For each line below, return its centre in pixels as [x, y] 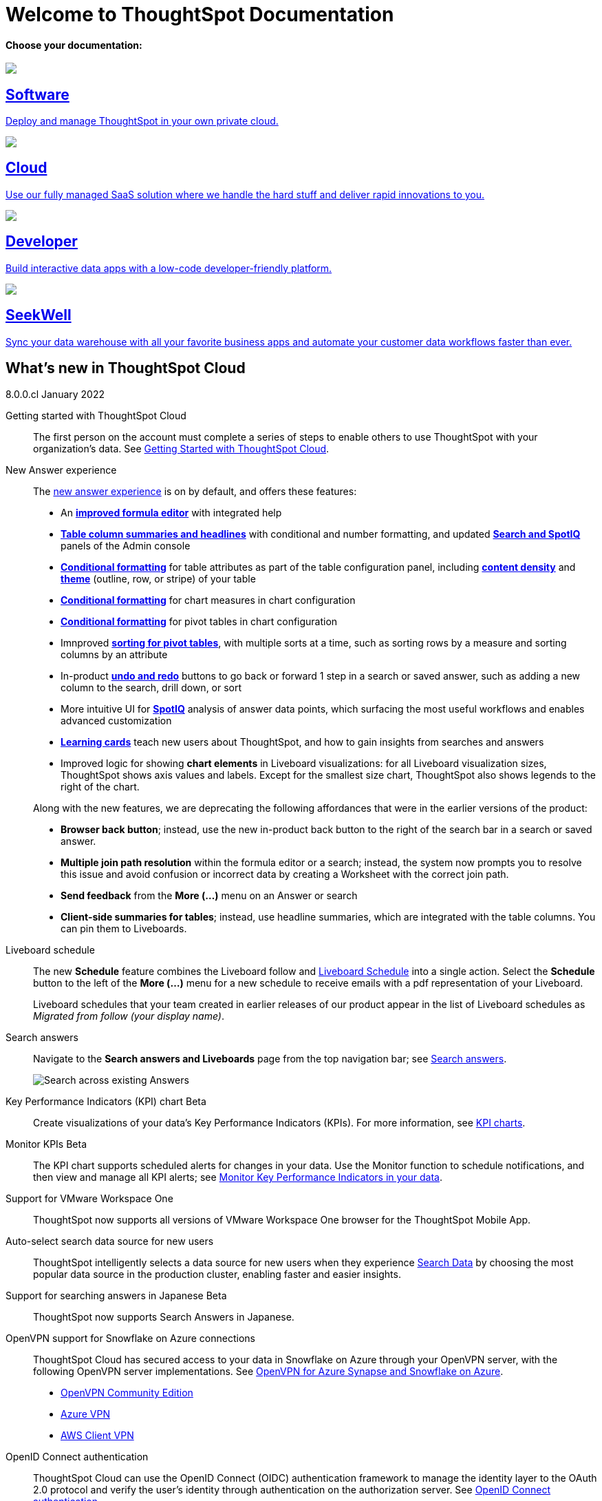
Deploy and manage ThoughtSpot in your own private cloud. [142, 121]
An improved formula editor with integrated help [171, 513]
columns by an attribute [114, 655]
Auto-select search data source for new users [110, 1241]
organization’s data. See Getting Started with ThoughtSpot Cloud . [181, 449]
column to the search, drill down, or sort [151, 688]
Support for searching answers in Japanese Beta [116, 1296]
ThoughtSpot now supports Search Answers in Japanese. [164, 1317]
